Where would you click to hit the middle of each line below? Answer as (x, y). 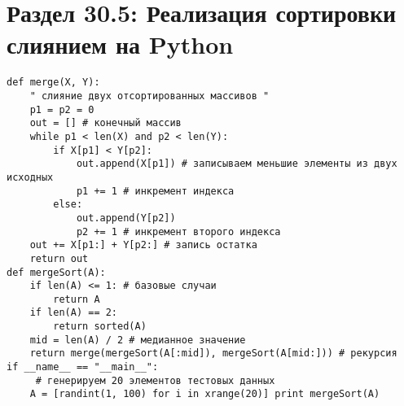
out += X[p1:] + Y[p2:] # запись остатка (143, 245)
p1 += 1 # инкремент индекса (155, 191)
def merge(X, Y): (53, 83)
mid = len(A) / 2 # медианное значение (138, 340)
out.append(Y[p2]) (126, 218)
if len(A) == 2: (74, 313)
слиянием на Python (120, 44)
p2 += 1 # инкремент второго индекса (178, 231)
